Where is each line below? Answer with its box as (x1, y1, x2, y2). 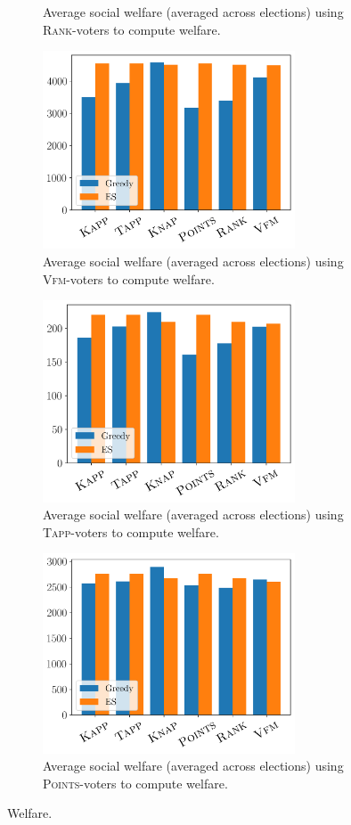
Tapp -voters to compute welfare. (43, 522, 219, 541)
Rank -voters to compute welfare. (43, 20, 221, 38)
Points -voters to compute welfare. (43, 773, 228, 792)
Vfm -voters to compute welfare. (43, 269, 215, 288)
